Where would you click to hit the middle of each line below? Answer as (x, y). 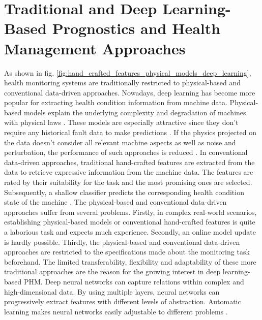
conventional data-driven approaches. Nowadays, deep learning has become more (130, 92)
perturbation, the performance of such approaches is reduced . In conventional (126, 152)
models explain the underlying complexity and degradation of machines (135, 112)
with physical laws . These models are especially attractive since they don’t (121, 122)
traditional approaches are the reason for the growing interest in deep (112, 271)
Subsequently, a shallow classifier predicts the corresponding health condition (124, 192)
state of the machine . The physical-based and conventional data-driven (115, 202)
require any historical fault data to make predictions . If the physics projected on (130, 132)
